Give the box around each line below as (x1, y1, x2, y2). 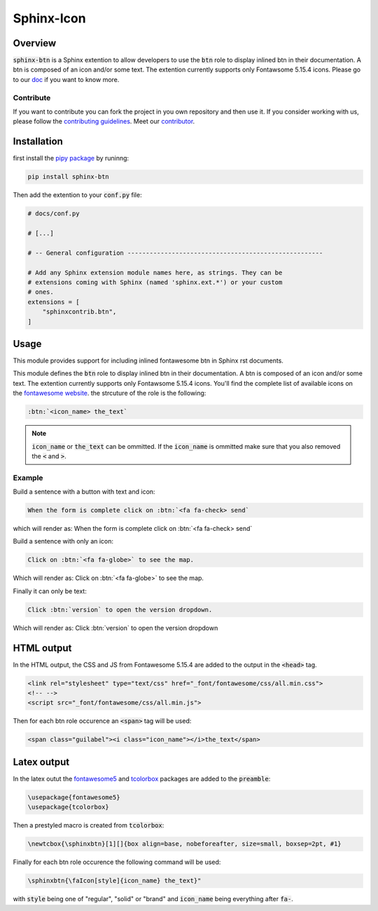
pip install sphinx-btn (27, 173, 110, 181)
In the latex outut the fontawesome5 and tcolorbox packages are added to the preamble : (13, 774, 271, 783)
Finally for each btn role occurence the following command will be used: (13, 858, 221, 866)
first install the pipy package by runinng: (13, 154, 129, 163)
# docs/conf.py (27, 210, 80, 217)
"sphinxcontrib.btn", (42, 308, 117, 316)
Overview (13, 37, 57, 49)
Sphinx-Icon (13, 11, 87, 26)
